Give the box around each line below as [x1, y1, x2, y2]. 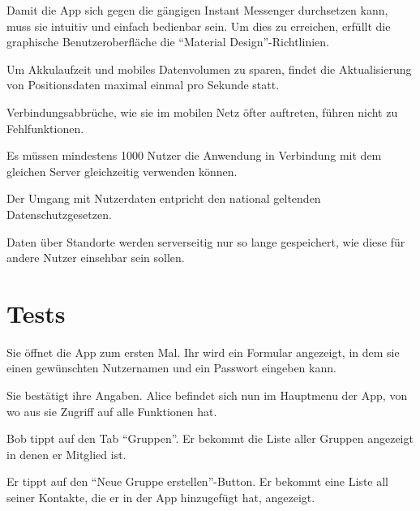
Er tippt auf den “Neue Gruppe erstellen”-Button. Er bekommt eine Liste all [6, 473, 388, 490]
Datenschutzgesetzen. [6, 205, 112, 222]
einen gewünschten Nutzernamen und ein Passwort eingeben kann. [6, 359, 336, 376]
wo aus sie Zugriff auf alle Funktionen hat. [6, 402, 217, 419]
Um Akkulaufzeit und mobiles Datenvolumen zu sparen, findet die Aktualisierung [6, 60, 412, 77]
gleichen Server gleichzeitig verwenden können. [6, 162, 238, 179]
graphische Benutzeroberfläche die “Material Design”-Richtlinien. [6, 33, 329, 50]
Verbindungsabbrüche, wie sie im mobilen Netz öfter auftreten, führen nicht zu [6, 103, 398, 120]
